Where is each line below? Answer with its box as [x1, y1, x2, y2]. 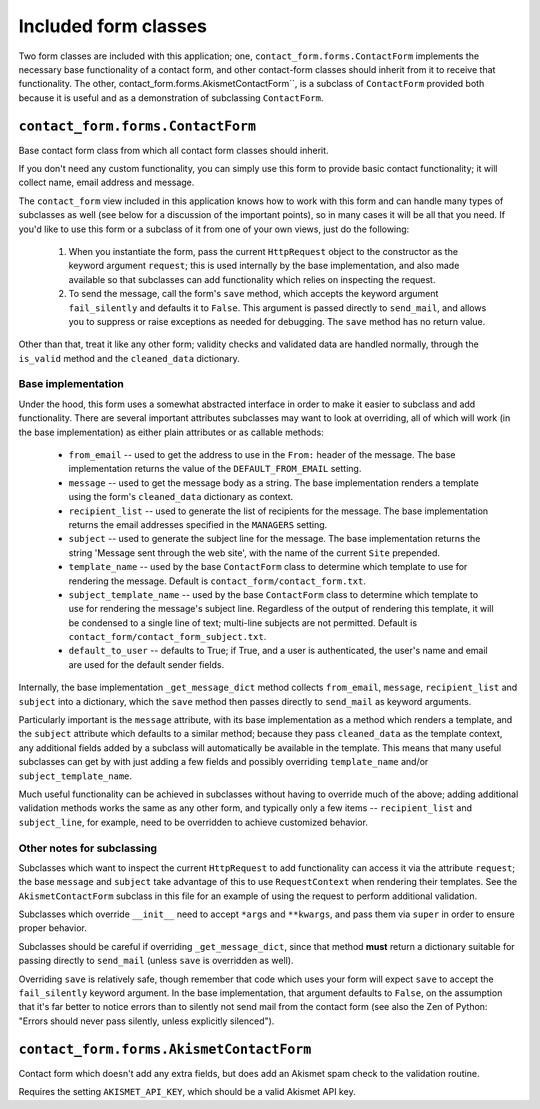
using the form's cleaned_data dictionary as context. [68, 491, 294, 503]
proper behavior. [18, 922, 87, 934]
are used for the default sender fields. [68, 658, 225, 670]
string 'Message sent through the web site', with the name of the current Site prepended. [68, 546, 440, 559]
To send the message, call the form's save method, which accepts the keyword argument [68, 288, 439, 300]
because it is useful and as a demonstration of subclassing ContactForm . [18, 91, 324, 104]
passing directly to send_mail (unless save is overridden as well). [18, 955, 294, 967]
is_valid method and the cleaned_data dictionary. [18, 352, 240, 364]
